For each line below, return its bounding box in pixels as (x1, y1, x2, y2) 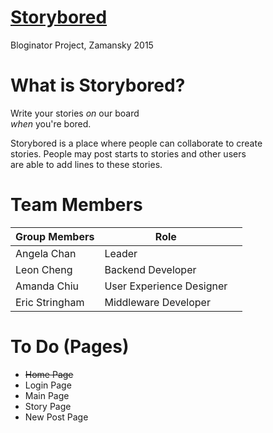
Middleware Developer (104, 295, 211, 309)
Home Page (24, 368, 74, 380)
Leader (104, 246, 138, 260)
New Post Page (24, 411, 89, 423)
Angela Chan (15, 246, 77, 260)
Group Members (15, 229, 95, 243)
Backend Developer (104, 262, 197, 276)
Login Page (24, 379, 72, 391)
